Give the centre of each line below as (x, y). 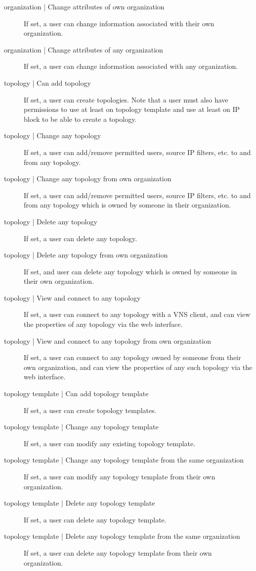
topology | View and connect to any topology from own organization (107, 340)
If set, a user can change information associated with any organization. (131, 66)
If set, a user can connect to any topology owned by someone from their (132, 357)
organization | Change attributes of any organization (84, 49)
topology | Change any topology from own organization (88, 179)
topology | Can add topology (47, 82)
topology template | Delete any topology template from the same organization (122, 536)
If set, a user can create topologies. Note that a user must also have (126, 99)
